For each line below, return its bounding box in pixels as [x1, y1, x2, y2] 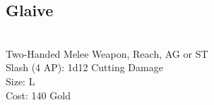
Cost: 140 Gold [6, 87, 71, 102]
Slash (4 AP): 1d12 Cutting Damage [6, 60, 163, 75]
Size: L [6, 73, 35, 88]
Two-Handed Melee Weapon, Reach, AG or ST [6, 46, 208, 61]
